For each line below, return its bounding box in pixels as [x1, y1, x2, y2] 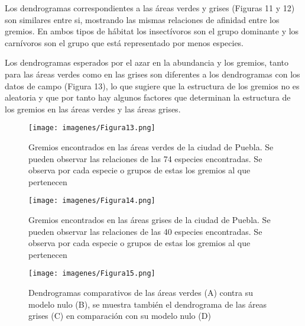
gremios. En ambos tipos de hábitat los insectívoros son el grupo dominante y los [5, 25, 299, 37]
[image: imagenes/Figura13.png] [28, 124, 155, 133]
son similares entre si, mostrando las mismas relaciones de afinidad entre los [5, 13, 280, 25]
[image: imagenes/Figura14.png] [28, 196, 155, 205]
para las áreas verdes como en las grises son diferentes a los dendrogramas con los [5, 67, 300, 80]
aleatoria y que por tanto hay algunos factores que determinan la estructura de [5, 91, 291, 104]
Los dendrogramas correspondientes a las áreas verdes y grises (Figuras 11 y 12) [5, 2, 295, 14]
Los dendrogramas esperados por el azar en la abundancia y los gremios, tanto [5, 56, 288, 69]
